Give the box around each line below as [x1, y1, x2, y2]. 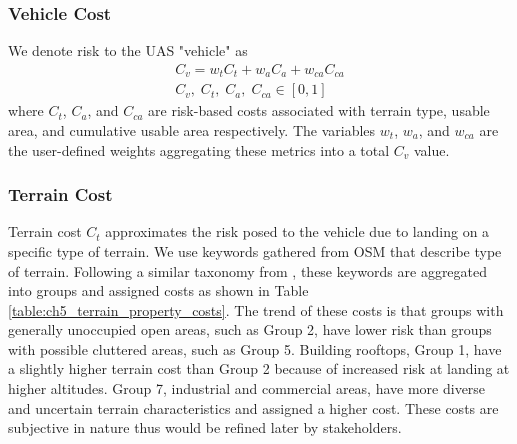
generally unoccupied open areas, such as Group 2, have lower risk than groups [8, 319, 492, 340]
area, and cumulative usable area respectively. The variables [8, 119, 376, 140]
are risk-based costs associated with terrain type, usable [148, 100, 490, 121]
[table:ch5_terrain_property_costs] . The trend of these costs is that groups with [8, 299, 504, 320]
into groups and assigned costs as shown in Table [8, 280, 309, 301]
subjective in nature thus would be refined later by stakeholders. [8, 417, 402, 438]
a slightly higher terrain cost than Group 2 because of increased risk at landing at [8, 358, 510, 379]
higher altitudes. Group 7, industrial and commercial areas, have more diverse [8, 378, 486, 399]
